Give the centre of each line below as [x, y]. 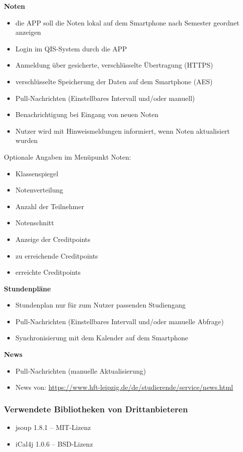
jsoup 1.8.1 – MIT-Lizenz [53, 427]
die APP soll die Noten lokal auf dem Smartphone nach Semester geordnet [127, 22]
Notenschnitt [35, 223]
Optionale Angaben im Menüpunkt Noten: [67, 156]
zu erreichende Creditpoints [57, 255]
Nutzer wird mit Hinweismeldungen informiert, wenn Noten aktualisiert [123, 131]
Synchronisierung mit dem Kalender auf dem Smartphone [102, 338]
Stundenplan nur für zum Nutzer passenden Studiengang [100, 305]
